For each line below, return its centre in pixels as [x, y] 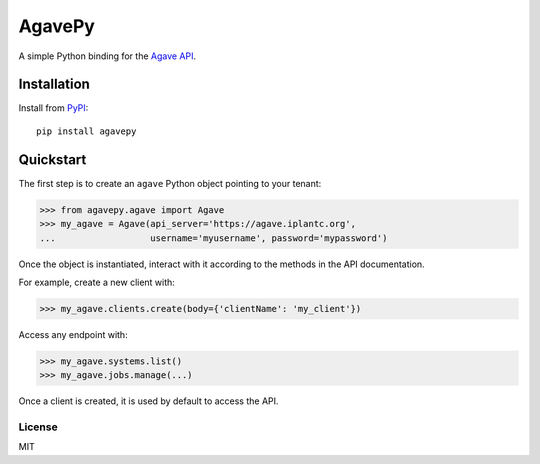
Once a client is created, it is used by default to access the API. [148, 401]
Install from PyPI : [53, 108]
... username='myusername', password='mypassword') [213, 238]
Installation [54, 84]
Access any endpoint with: [73, 334]
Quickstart [52, 159]
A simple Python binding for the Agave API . [107, 56]
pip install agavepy [86, 131]
